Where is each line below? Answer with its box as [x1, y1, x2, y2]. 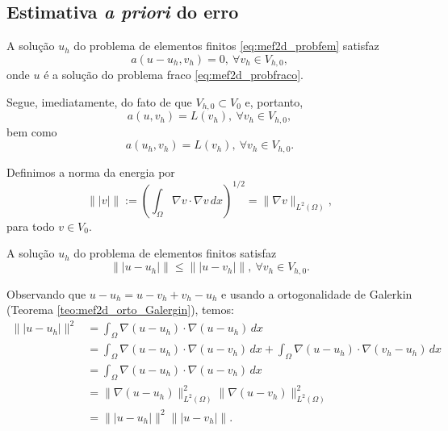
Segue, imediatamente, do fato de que [6, 93, 192, 110]
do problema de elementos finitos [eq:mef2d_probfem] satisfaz [73, 37, 379, 54]
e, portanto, [245, 93, 304, 110]
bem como [6, 123, 57, 140]
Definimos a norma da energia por [6, 163, 175, 180]
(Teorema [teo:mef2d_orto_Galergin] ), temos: [6, 301, 234, 318]
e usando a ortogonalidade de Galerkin [221, 285, 412, 302]
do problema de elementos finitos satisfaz [73, 245, 277, 262]
